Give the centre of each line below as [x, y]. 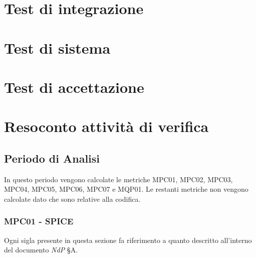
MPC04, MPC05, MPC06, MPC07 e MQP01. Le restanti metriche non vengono [126, 189]
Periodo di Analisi [52, 158]
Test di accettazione [74, 87]
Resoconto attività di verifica [106, 126]
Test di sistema [57, 47]
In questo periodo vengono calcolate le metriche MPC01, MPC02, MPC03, [118, 179]
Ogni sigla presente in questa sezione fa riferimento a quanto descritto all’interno [128, 240]
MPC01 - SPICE [39, 221]
